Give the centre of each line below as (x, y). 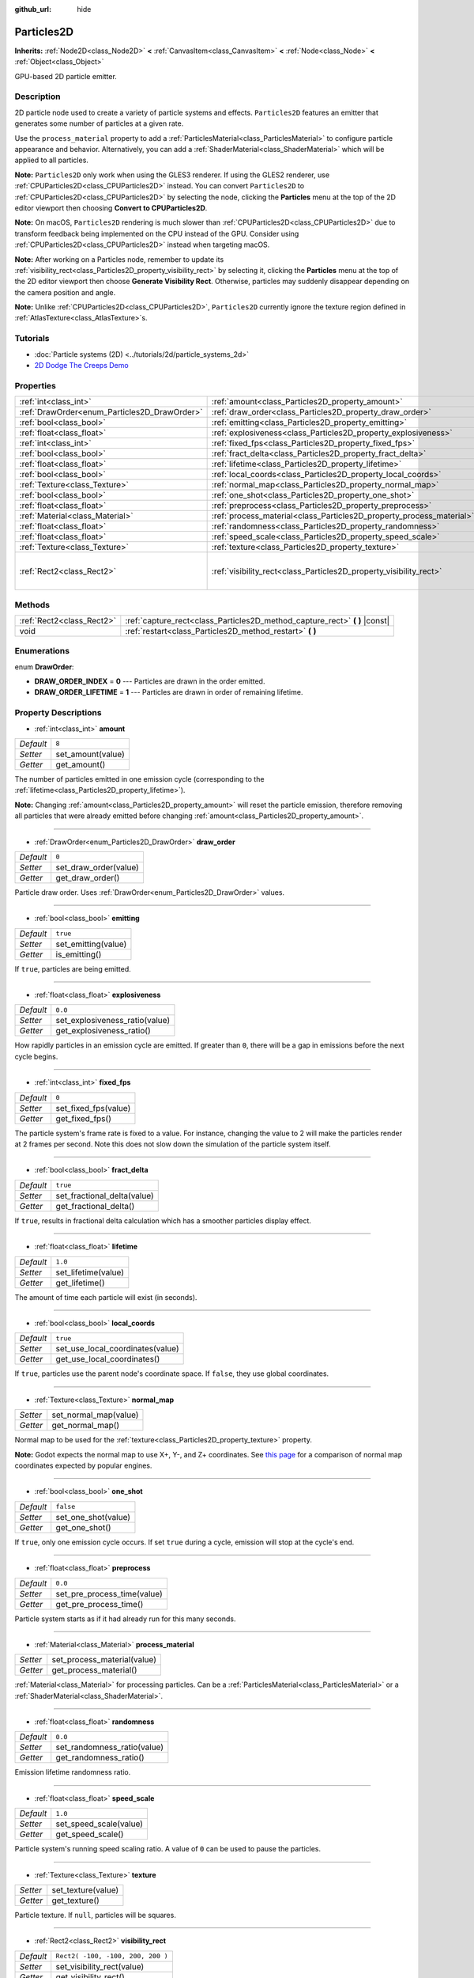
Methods (32, 604)
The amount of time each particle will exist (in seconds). (106, 1297)
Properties (36, 385)
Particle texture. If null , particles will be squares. (96, 1915)
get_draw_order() (88, 877)
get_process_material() (94, 1670)
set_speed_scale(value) (100, 1824)
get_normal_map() (86, 1426)
